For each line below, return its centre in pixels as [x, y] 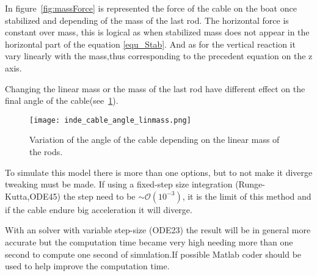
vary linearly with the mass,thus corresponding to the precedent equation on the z [159, 56]
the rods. [46, 151]
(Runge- [250, 184]
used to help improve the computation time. [87, 266]
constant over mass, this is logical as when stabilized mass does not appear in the [157, 32]
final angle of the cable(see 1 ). [62, 100]
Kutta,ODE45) [33, 196]
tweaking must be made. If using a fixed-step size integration [119, 184]
